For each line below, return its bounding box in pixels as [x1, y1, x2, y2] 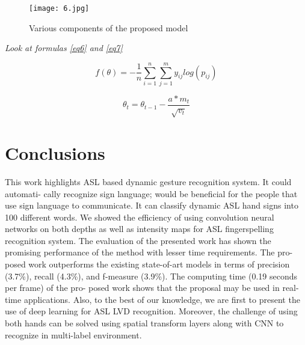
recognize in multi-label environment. [5, 328, 142, 341]
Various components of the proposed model [29, 21, 188, 34]
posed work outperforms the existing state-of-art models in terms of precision [5, 258, 290, 270]
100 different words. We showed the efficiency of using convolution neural [5, 210, 274, 223]
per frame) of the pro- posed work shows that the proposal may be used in [5, 281, 280, 294]
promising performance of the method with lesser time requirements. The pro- [5, 246, 293, 258]
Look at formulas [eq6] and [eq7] [5, 41, 123, 54]
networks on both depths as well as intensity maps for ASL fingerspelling [5, 222, 274, 235]
